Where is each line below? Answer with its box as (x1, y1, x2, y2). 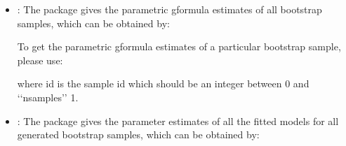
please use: (17, 52, 63, 67)
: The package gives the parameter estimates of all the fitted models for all (17, 113, 339, 128)
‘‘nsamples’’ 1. (17, 89, 79, 104)
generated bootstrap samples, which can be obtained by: (17, 127, 260, 142)
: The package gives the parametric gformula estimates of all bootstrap (17, 2, 322, 16)
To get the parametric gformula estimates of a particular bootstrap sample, (17, 39, 341, 54)
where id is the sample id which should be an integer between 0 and (17, 76, 310, 91)
